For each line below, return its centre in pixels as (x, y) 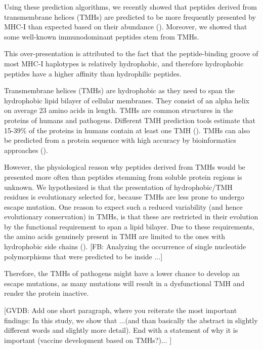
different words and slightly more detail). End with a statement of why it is (121, 330)
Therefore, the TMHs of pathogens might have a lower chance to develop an (122, 273)
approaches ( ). (26, 150)
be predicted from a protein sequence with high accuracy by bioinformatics (120, 140)
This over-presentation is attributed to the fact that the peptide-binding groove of (131, 53)
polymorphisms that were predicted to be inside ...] (83, 256)
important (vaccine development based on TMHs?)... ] (88, 340)
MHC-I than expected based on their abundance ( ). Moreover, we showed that (126, 27)
